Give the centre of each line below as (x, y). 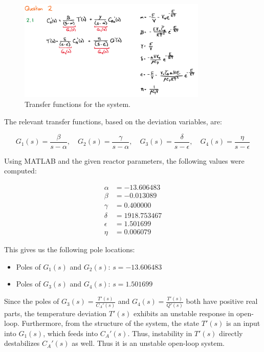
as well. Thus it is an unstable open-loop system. (148, 343)
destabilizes (22, 343)
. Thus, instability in (160, 333)
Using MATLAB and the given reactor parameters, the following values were (124, 160)
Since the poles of (32, 301)
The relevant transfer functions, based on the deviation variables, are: (113, 122)
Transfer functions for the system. (78, 104)
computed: (20, 171)
